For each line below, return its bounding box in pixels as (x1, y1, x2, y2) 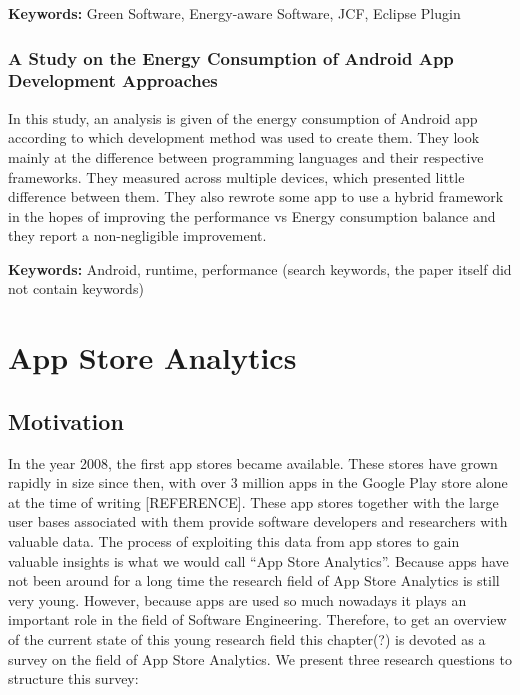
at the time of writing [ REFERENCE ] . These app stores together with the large (8, 491, 499, 512)
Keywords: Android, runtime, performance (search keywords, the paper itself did (8, 258, 512, 279)
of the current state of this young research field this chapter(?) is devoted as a (8, 629, 486, 649)
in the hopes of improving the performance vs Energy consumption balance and (8, 205, 496, 226)
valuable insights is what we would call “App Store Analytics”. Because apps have (8, 550, 509, 571)
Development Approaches (8, 68, 218, 93)
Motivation (8, 405, 124, 436)
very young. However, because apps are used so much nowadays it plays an (8, 589, 467, 610)
